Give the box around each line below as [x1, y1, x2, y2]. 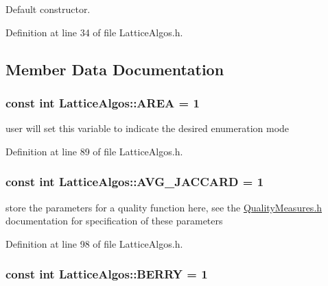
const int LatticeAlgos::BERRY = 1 [5, 265, 208, 283]
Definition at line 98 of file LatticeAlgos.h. [5, 236, 183, 250]
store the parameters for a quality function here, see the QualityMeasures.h [5, 200, 323, 214]
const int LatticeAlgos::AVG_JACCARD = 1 [5, 173, 264, 190]
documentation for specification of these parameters [5, 213, 223, 228]
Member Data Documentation [5, 58, 224, 79]
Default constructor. [5, 2, 91, 16]
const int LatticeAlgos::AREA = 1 [5, 94, 200, 111]
